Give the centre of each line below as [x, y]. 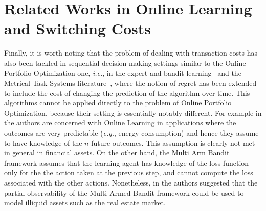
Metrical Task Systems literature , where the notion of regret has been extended [130, 83]
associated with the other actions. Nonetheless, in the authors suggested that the [131, 183]
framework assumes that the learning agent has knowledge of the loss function [127, 162]
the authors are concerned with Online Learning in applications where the [120, 123]
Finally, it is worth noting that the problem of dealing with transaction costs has [131, 53]
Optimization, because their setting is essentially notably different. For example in [133, 112]
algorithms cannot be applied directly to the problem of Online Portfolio [118, 103]
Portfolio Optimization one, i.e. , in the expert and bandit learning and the [123, 73]
